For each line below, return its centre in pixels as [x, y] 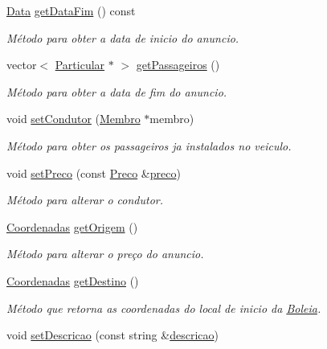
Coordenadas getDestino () [73, 280]
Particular [80, 65]
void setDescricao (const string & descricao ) [112, 335]
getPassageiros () [178, 65]
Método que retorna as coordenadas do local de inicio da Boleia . [164, 308]
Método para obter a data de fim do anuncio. [117, 91]
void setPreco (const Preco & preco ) [94, 172]
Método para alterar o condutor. [85, 200]
